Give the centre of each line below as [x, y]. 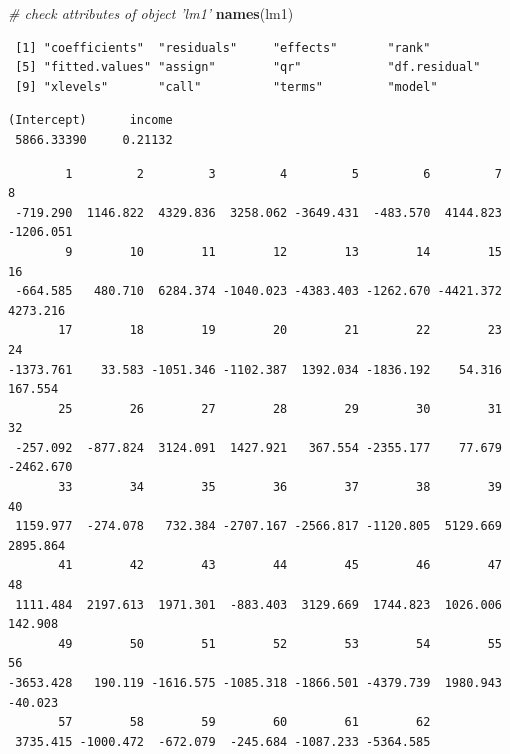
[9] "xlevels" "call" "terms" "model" [226, 86]
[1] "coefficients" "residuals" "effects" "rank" [223, 47]
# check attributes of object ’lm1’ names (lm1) [151, 13]
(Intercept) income [90, 120]
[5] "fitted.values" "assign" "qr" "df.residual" [248, 67]
